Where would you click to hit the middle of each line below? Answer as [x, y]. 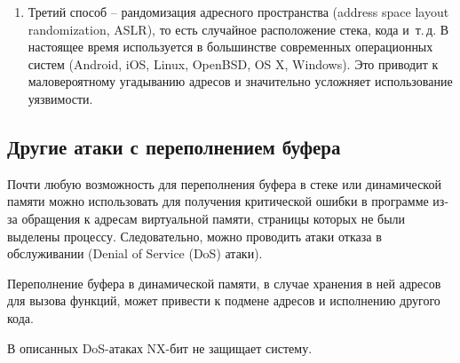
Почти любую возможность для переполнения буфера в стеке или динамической [224, 183]
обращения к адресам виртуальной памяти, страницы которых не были [214, 218]
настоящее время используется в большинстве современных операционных [230, 47]
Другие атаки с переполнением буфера [174, 146]
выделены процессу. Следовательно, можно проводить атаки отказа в [194, 236]
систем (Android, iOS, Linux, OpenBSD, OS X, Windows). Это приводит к [233, 63]
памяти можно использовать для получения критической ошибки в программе [218, 201]
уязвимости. [60, 98]
